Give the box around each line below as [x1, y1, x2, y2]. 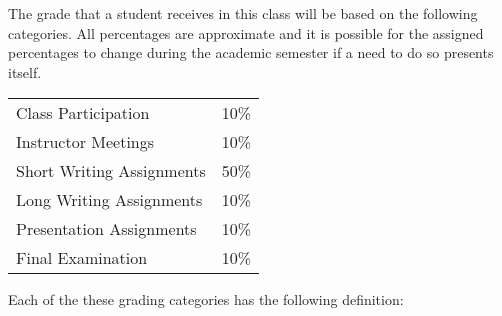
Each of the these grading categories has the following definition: [8, 289, 404, 310]
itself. [8, 61, 42, 82]
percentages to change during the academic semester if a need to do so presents [8, 42, 494, 63]
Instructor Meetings [16, 130, 155, 154]
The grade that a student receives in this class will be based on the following [8, 3, 478, 23]
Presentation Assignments [16, 217, 197, 241]
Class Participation [16, 101, 150, 125]
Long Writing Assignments [16, 188, 203, 212]
